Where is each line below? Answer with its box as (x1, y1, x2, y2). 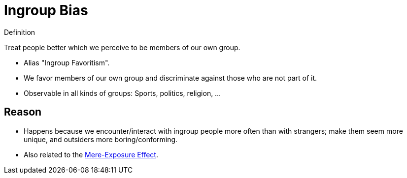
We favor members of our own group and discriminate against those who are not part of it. (24, 73, 317, 82)
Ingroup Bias (4, 2, 88, 19)
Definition (4, 28, 35, 36)
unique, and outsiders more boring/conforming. (24, 135, 178, 144)
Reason (4, 106, 42, 119)
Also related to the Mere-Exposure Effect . (24, 150, 158, 159)
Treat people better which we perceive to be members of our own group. (4, 43, 240, 52)
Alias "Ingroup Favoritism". (24, 58, 110, 67)
